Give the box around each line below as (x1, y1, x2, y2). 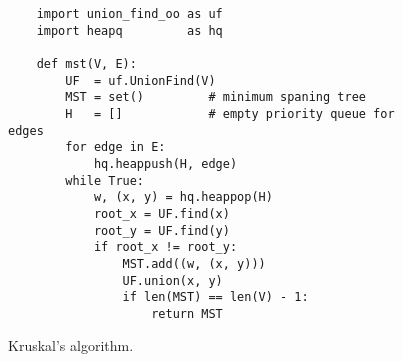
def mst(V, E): (36, 56, 137, 71)
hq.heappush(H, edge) (93, 156, 238, 171)
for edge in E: (65, 140, 166, 155)
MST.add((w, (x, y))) (122, 256, 266, 271)
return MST (151, 306, 223, 321)
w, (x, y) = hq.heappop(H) (93, 190, 273, 205)
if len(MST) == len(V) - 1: (122, 290, 309, 305)
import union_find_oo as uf (36, 7, 223, 21)
